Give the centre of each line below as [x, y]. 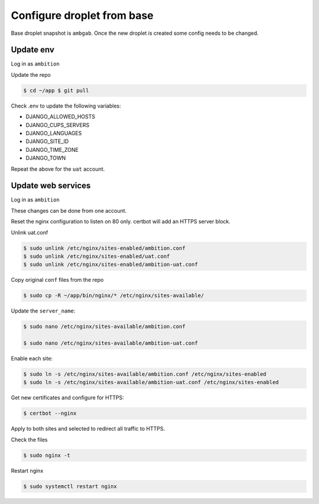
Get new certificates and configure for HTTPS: [67, 398]
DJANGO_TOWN [46, 158]
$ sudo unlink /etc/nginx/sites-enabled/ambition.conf [104, 248]
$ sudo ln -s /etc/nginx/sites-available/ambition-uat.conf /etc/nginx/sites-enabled [151, 382]
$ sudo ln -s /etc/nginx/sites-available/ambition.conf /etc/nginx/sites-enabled [145, 374]
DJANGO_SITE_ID [47, 141]
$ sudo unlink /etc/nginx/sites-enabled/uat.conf [97, 256]
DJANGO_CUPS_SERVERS [58, 125]
